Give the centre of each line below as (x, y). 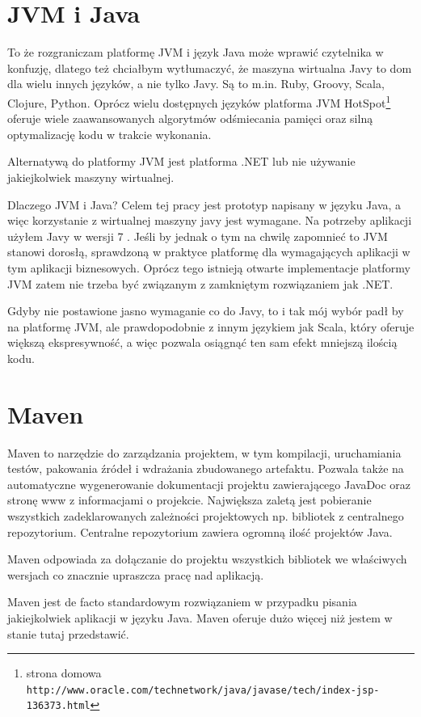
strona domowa (64, 673)
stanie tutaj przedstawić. (68, 633)
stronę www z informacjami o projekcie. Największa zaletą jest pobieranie (189, 500)
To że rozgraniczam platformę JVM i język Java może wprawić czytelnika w (196, 52)
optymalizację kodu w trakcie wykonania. (109, 134)
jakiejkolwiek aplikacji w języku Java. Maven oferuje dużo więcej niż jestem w (200, 617)
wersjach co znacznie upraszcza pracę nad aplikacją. (136, 574)
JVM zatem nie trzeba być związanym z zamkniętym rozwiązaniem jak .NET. (200, 283)
